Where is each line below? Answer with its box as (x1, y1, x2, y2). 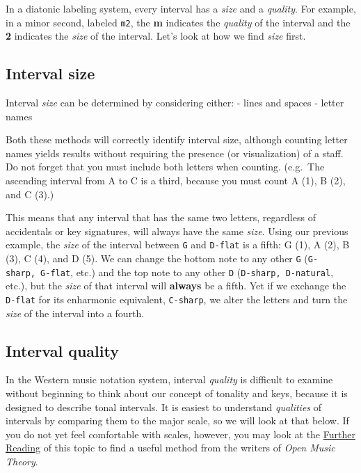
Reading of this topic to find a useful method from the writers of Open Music (6, 440, 335, 455)
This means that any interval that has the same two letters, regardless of (6, 210, 316, 225)
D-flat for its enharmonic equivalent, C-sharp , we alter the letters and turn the (6, 291, 348, 306)
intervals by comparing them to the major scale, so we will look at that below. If (6, 413, 349, 428)
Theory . (6, 454, 38, 468)
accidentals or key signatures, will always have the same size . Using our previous (6, 223, 348, 238)
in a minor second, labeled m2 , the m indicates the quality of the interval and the (6, 15, 351, 29)
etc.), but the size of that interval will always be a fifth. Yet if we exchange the (6, 278, 346, 293)
